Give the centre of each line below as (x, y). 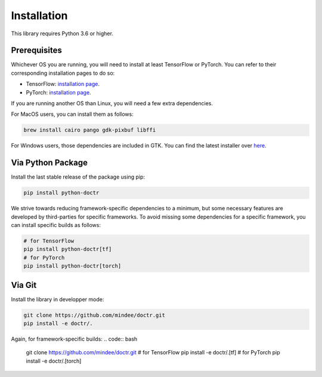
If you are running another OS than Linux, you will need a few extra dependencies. (112, 103)
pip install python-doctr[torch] (72, 266)
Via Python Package (49, 163)
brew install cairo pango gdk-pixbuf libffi (90, 130)
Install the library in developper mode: (58, 299)
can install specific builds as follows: (56, 225)
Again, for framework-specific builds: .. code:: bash (74, 339)
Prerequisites (36, 50)
